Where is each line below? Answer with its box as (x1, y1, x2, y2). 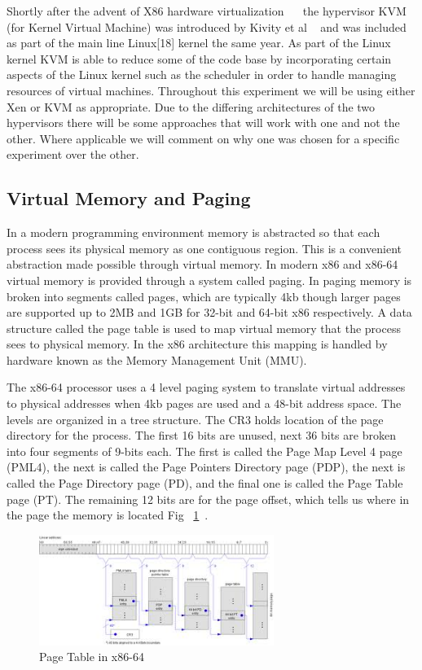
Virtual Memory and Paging (7, 186, 251, 211)
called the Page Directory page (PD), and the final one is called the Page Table (7, 475, 403, 492)
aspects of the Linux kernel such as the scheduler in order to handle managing (7, 66, 397, 83)
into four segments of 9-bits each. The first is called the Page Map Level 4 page (7, 442, 402, 459)
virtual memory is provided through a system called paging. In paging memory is (7, 271, 412, 288)
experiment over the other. (7, 146, 139, 163)
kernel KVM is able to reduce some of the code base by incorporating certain (7, 50, 392, 67)
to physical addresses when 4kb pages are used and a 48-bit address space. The (7, 395, 402, 412)
